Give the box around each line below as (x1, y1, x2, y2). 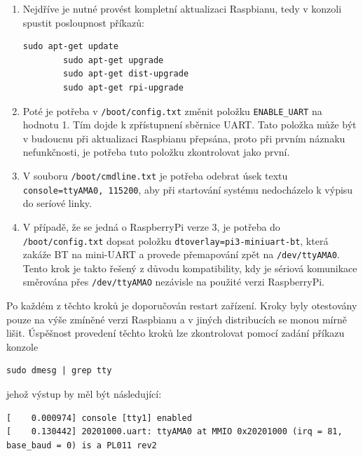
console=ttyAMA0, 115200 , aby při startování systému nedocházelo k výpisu (22, 182, 353, 196)
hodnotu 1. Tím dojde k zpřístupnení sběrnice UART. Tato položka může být (22, 117, 357, 132)
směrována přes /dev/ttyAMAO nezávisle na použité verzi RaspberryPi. (22, 274, 324, 289)
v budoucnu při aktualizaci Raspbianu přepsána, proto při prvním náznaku (22, 130, 345, 145)
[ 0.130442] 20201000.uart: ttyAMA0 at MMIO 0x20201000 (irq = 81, (6, 427, 343, 437)
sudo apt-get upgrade (63, 55, 164, 65)
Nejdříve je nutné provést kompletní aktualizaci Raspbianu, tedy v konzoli (22, 1, 342, 15)
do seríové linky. (22, 196, 92, 210)
